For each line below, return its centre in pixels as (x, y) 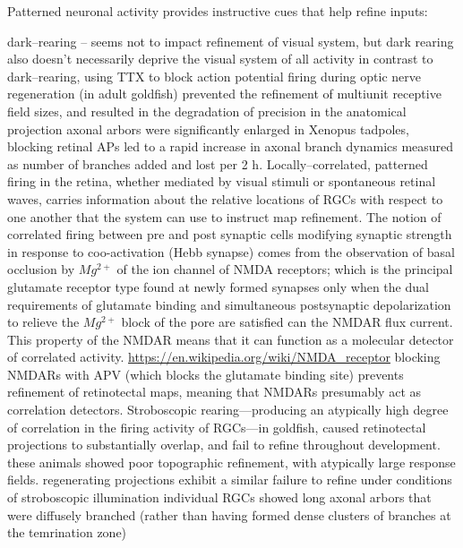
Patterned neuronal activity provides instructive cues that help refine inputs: (218, 11)
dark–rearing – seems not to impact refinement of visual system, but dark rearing (231, 41)
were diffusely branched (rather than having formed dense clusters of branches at (229, 514)
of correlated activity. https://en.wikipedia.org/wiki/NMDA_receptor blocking (224, 357)
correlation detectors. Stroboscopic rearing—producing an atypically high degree (228, 410)
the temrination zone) (67, 532)
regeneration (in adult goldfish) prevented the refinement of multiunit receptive (224, 94)
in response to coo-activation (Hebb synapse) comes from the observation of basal (231, 251)
